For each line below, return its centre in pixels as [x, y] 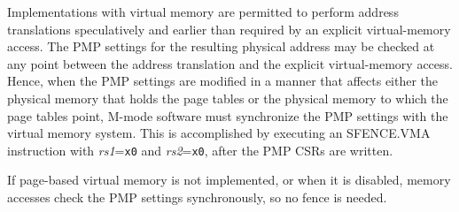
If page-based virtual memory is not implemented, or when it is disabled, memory [229, 180]
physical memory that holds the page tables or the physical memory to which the [228, 98]
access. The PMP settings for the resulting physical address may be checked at [221, 46]
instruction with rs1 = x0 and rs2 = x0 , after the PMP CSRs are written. [200, 150]
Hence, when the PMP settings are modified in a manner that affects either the [223, 81]
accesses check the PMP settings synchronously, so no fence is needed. [197, 197]
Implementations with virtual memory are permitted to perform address [203, 11]
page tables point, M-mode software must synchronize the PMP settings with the [228, 115]
